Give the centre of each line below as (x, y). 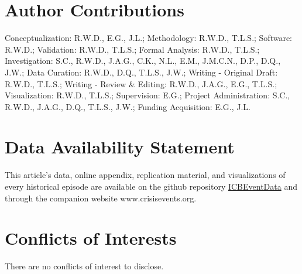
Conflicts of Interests (91, 238)
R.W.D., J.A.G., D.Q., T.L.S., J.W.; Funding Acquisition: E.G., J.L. (128, 106)
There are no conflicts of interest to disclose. (84, 266)
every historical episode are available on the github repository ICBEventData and (151, 186)
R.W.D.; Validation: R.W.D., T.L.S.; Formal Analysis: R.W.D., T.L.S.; (132, 49)
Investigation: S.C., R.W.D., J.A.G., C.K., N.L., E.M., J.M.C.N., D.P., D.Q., (143, 61)
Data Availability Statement (120, 147)
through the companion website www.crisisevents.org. (101, 198)
